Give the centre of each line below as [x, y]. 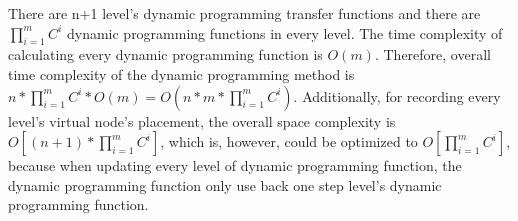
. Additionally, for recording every [397, 95]
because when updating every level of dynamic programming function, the [235, 165]
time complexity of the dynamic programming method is [181, 73]
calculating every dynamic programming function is [165, 54]
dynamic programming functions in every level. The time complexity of [284, 32]
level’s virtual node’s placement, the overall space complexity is [202, 120]
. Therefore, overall [432, 54]
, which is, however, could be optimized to [289, 141]
